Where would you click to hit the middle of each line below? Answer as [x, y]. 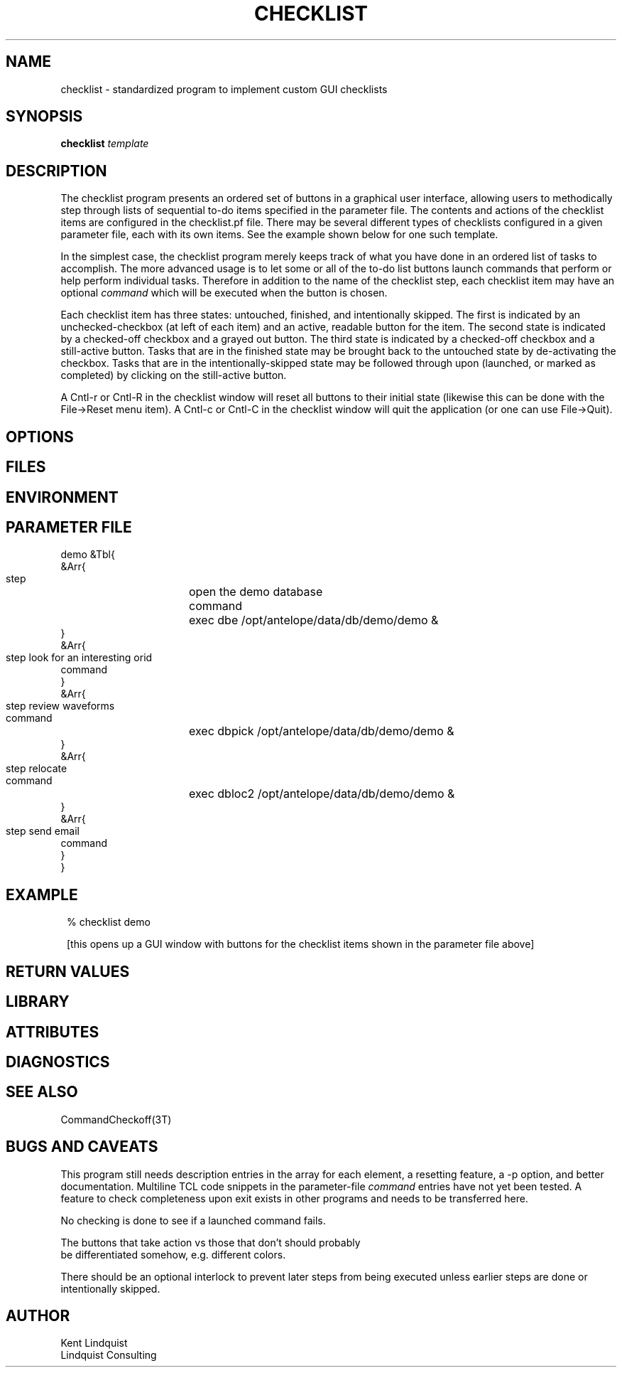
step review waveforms [60, 706]
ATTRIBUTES [53, 1032]
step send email [43, 831]
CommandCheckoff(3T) [116, 1119]
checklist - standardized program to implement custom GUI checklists [224, 89]
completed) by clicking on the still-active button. [174, 375]
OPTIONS [40, 437]
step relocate [37, 769]
